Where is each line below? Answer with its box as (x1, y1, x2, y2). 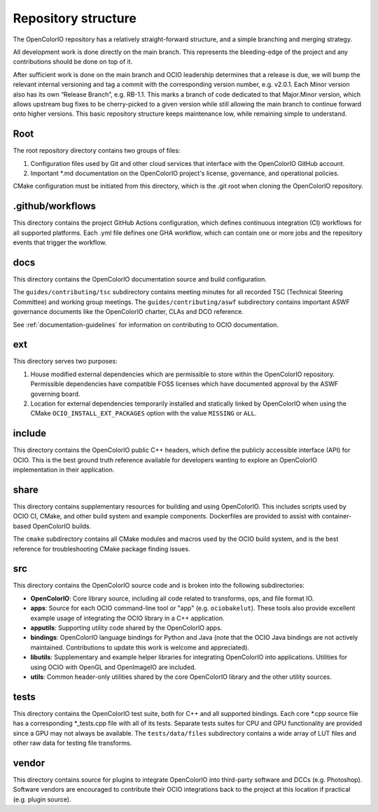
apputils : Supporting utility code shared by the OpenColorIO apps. (30, 624, 223, 632)
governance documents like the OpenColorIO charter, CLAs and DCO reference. (13, 308, 244, 316)
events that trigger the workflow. (13, 238, 107, 247)
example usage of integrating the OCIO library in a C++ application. (30, 614, 225, 622)
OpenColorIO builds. (32, 522, 92, 530)
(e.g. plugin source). (13, 795, 71, 804)
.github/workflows (13, 200, 97, 212)
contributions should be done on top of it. (13, 57, 133, 66)
